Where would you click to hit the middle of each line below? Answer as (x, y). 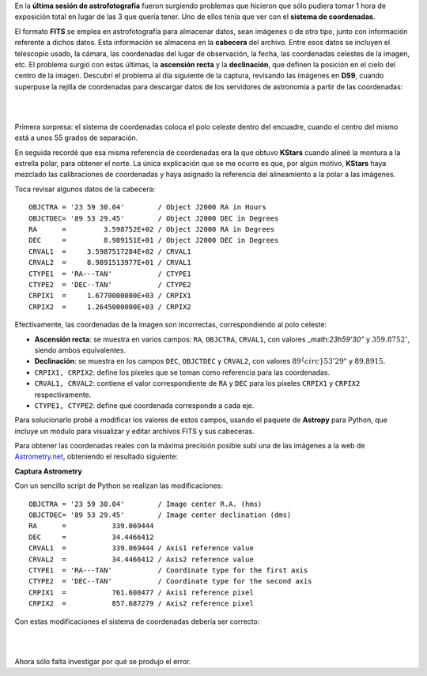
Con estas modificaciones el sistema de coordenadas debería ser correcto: (137, 621)
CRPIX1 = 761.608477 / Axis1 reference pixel (142, 592)
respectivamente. (63, 395)
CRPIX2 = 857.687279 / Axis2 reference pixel (142, 604)
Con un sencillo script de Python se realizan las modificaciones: (119, 485)
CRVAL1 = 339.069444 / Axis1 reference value (142, 548)
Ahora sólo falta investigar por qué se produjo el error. (103, 661)
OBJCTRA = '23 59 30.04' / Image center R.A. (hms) (145, 504)
